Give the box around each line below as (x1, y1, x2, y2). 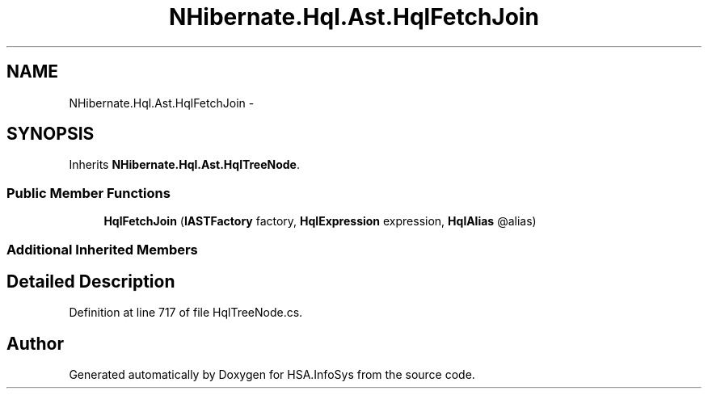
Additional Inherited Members (6, 241, 198, 258)
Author (6, 333, 64, 354)
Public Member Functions (6, 184, 171, 201)
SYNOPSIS (6, 124, 95, 145)
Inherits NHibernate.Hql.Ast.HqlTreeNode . (69, 158, 301, 172)
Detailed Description (6, 271, 175, 292)
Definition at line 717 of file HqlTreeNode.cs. (69, 305, 303, 320)
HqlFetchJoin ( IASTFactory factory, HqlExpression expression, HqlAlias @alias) (103, 214, 537, 229)
